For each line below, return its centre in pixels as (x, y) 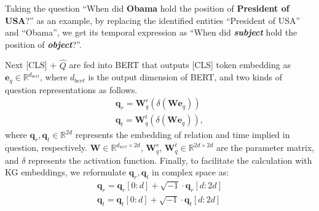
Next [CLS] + (31, 65)
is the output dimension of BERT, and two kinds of (185, 77)
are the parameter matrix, (265, 148)
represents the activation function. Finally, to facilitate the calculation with (170, 160)
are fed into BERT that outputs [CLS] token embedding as (180, 65)
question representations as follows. (71, 89)
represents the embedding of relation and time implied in (183, 135)
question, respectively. (46, 148)
